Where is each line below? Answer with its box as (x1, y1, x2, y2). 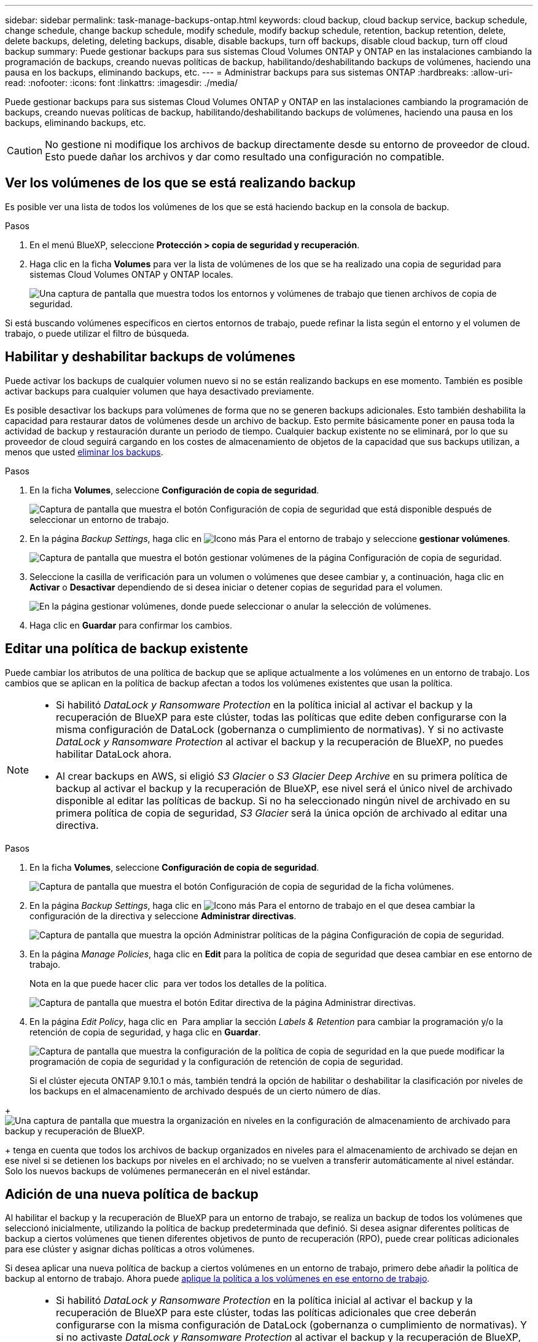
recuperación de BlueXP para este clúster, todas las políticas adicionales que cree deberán (56, 1306, 477, 1319)
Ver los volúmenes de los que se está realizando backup (5, 175, 356, 191)
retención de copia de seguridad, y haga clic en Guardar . (29, 1026, 261, 1037)
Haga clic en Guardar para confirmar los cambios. (29, 619, 232, 630)
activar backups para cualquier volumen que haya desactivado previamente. (5, 385, 314, 396)
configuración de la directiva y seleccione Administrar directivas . (29, 910, 297, 921)
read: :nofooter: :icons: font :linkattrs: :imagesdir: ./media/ (5, 77, 238, 88)
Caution (7, 144, 43, 157)
